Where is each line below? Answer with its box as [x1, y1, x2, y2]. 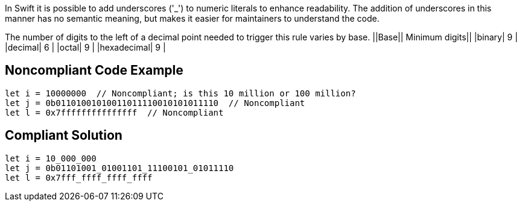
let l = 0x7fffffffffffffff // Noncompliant [5, 107, 224, 117]
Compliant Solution [5, 128, 123, 143]
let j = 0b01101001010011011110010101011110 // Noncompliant [5, 98, 305, 108]
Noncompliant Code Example [5, 63, 183, 78]
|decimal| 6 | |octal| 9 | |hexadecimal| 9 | [5, 42, 166, 52]
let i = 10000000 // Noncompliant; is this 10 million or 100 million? [5, 88, 356, 98]
